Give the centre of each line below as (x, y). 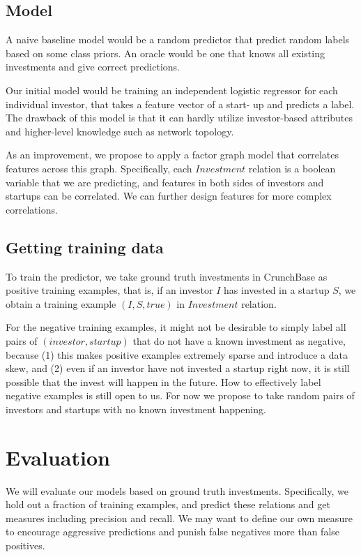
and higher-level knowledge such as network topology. (120, 131)
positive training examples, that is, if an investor (109, 290)
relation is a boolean (292, 168)
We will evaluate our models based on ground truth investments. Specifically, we (177, 490)
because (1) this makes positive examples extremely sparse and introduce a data (177, 354)
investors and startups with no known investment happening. (136, 409)
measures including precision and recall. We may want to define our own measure (179, 518)
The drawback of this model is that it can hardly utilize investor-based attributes (179, 118)
